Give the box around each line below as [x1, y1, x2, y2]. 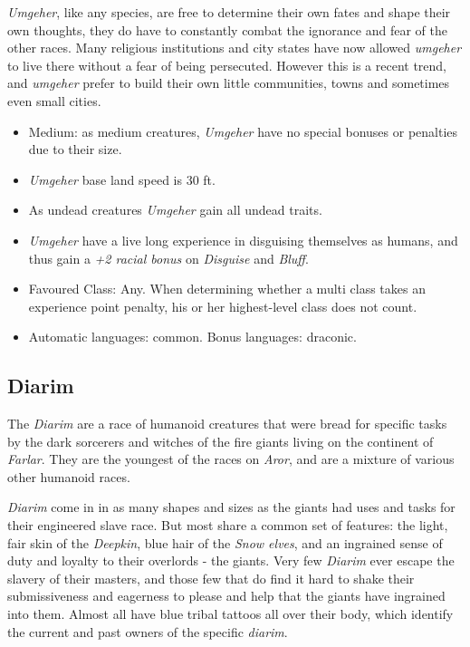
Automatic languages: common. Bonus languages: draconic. [28, 327, 357, 346]
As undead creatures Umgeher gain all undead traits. [28, 200, 322, 219]
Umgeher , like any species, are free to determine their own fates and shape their [7, 3, 451, 21]
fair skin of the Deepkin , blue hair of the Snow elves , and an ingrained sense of [7, 533, 443, 552]
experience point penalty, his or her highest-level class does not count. [28, 296, 417, 315]
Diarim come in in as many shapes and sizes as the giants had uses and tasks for [7, 497, 456, 517]
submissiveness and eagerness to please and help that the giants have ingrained [7, 586, 446, 605]
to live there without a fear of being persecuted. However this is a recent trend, [7, 55, 446, 74]
